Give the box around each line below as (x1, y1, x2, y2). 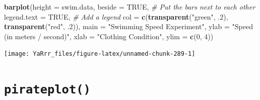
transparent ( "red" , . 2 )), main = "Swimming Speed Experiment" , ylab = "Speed (4, 21, 253, 32)
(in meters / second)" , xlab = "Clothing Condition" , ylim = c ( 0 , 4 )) (4, 31, 214, 41)
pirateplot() (4, 82, 91, 97)
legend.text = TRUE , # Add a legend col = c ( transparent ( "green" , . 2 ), (4, 11, 228, 22)
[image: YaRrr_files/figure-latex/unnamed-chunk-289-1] (4, 50, 196, 58)
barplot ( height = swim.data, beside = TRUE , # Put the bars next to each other (4, 2, 255, 12)
